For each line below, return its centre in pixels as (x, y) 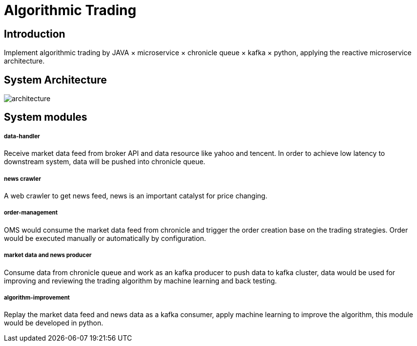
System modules (46, 117)
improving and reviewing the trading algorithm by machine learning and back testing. (140, 281)
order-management (31, 213)
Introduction (35, 34)
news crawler (22, 179)
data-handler (22, 136)
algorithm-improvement (37, 297)
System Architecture (55, 80)
